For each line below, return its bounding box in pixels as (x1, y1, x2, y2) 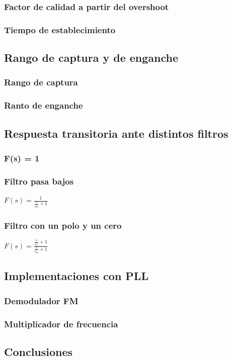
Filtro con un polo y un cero (4, 219, 122, 232)
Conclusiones (4, 343, 73, 359)
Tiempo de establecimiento (4, 23, 116, 36)
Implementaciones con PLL (4, 268, 148, 284)
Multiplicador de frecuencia (4, 317, 118, 330)
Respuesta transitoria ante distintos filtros (4, 125, 228, 141)
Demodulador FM (4, 294, 79, 307)
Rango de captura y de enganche (4, 50, 179, 65)
